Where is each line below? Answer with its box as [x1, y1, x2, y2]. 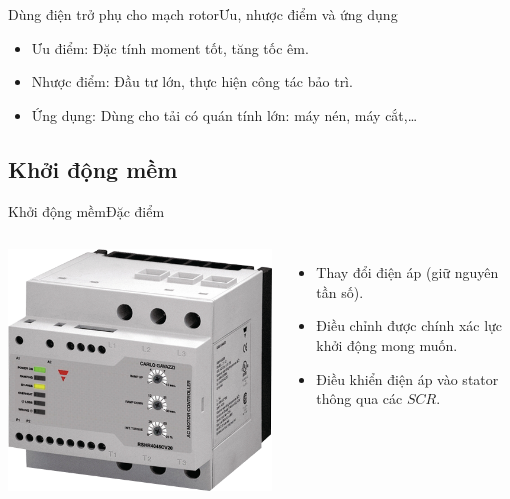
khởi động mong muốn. [316, 334, 458, 355]
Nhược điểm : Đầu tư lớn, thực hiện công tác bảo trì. [31, 71, 353, 92]
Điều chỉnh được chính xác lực [316, 315, 503, 336]
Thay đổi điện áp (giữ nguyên [316, 262, 499, 283]
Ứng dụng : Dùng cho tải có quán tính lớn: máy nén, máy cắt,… [31, 104, 418, 125]
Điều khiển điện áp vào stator [316, 368, 499, 389]
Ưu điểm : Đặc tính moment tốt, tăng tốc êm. [31, 37, 309, 58]
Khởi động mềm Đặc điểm [8, 200, 165, 221]
